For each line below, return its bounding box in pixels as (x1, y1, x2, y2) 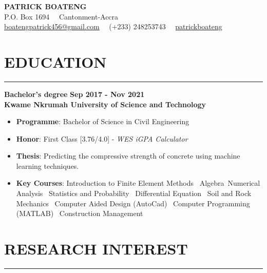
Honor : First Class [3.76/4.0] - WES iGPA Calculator (16, 133, 188, 144)
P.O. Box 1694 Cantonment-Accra (4, 11, 119, 22)
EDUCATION (4, 51, 107, 72)
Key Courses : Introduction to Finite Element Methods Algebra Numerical (16, 178, 260, 188)
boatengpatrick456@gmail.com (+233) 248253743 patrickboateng (4, 21, 222, 32)
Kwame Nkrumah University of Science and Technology (4, 99, 206, 109)
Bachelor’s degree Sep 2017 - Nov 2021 (4, 88, 145, 99)
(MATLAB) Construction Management (16, 208, 143, 219)
